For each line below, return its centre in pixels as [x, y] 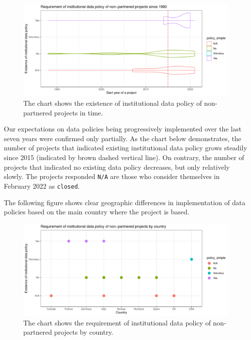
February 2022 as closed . [42, 186]
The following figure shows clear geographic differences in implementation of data [125, 202]
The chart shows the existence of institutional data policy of [113, 103]
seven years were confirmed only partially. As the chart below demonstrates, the [123, 138]
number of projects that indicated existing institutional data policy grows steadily [125, 148]
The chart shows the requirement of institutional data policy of [117, 322]
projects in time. [78, 112]
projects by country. [84, 332]
